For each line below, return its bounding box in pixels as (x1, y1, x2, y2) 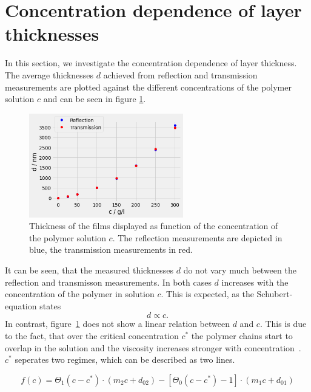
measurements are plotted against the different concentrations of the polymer (5, 80, 292, 93)
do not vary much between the (183, 263, 296, 276)
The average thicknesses (5, 68, 94, 81)
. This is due (259, 317, 307, 330)
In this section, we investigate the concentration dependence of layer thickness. (5, 57, 297, 69)
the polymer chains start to (191, 329, 293, 342)
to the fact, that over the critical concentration (5, 329, 179, 342)
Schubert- (256, 287, 293, 300)
